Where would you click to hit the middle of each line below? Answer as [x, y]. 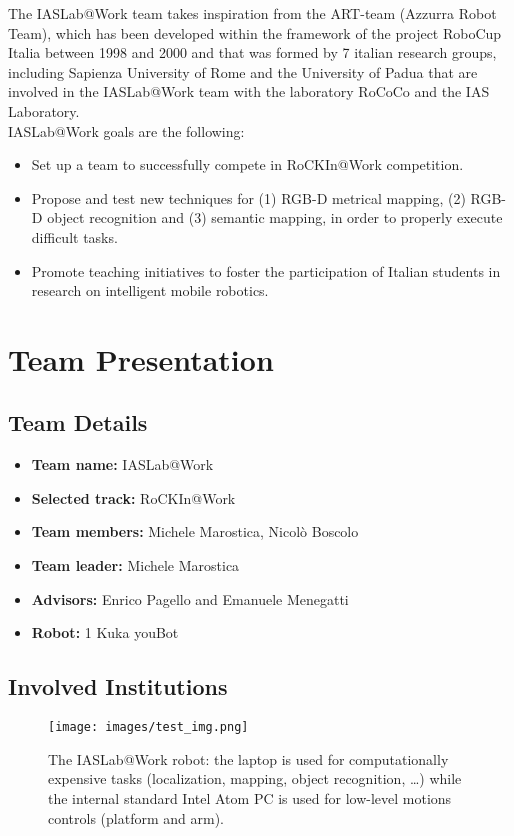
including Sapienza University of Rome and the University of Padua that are [243, 71]
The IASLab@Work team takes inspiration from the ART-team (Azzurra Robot [252, 13]
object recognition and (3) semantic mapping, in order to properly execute [275, 217]
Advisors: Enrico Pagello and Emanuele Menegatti [190, 598]
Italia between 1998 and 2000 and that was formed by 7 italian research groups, [252, 52]
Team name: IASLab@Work [122, 464]
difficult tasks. [74, 236]
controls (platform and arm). [136, 817]
